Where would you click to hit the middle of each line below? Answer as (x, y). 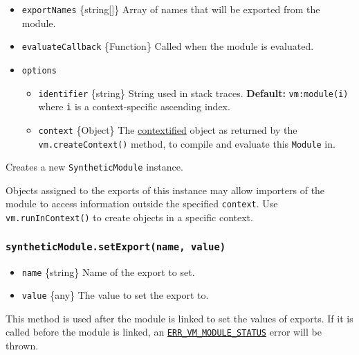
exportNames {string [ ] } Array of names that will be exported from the (171, 9)
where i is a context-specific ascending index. (134, 106)
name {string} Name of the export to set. (108, 271)
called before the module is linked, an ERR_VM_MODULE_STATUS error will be (164, 332)
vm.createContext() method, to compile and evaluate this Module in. (187, 143)
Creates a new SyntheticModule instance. (94, 167)
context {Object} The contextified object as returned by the (168, 129)
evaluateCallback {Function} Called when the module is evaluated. (168, 46)
